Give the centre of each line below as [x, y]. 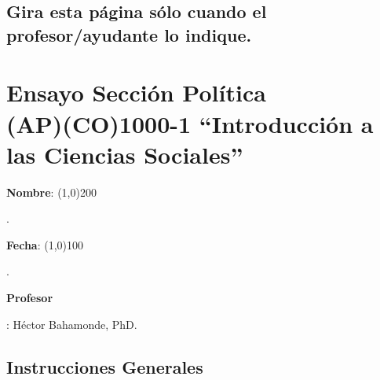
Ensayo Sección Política [136, 92]
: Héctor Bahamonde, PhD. [72, 324]
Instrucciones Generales [105, 366]
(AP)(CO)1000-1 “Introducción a [190, 123]
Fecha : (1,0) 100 [45, 244]
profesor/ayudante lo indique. [129, 34]
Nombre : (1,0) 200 [51, 192]
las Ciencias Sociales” [125, 154]
